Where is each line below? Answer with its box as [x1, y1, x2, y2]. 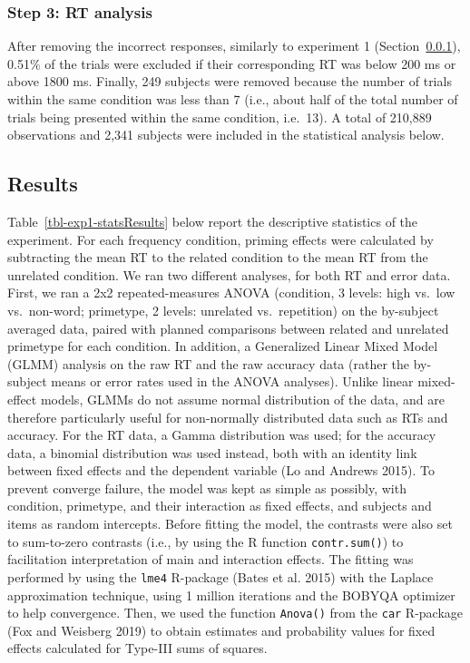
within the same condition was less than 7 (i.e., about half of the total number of [7, 90, 458, 108]
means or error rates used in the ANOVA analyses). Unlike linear [51, 372, 414, 391]
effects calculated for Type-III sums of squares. [7, 639, 268, 658]
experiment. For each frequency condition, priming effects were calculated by [7, 229, 434, 249]
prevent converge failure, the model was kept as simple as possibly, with [7, 478, 406, 497]
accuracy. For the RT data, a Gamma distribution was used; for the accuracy [7, 425, 436, 444]
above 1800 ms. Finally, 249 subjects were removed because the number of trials [7, 72, 452, 91]
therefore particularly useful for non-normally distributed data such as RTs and [7, 407, 448, 426]
